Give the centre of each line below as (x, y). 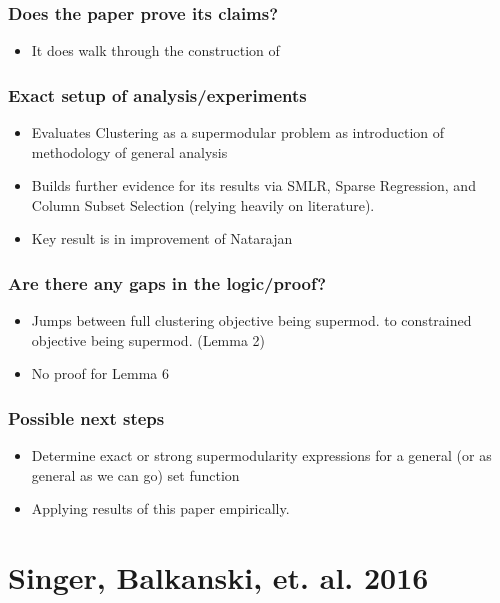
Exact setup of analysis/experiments (157, 94)
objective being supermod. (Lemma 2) (148, 339)
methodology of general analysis (129, 151)
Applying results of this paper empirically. (160, 508)
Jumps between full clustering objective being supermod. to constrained (251, 320)
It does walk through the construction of (155, 50)
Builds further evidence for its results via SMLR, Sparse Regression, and (253, 185)
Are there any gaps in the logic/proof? (167, 282)
